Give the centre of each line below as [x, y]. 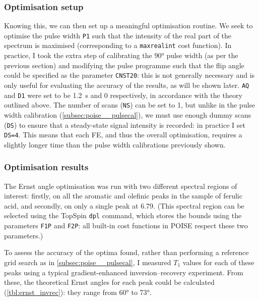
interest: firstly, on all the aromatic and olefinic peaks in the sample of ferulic [123, 196]
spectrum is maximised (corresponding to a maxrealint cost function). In [118, 45]
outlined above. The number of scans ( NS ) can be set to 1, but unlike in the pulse [130, 105]
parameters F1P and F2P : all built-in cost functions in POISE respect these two [126, 225]
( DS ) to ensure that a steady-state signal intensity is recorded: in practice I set [125, 124]
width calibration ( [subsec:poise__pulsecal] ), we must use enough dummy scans [128, 114]
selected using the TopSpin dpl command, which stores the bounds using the [123, 215]
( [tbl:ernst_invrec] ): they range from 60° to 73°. [78, 292]
